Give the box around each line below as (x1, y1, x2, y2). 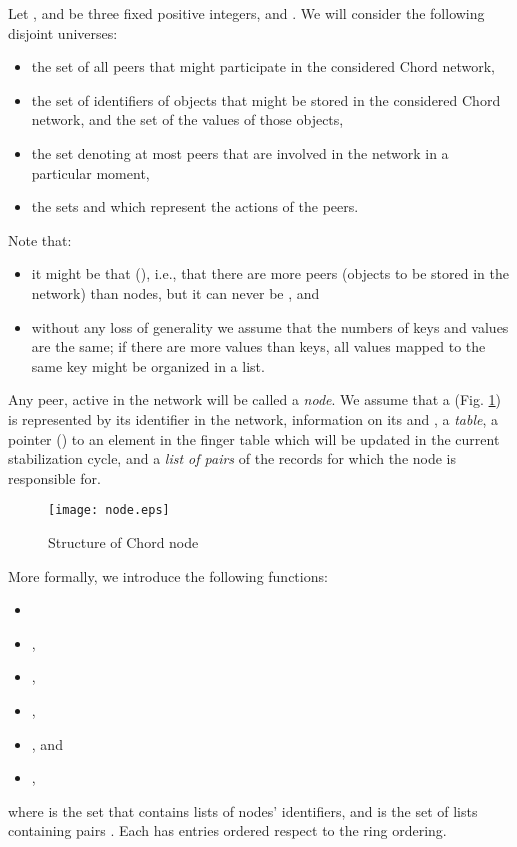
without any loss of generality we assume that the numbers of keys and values (31, 316, 509, 337)
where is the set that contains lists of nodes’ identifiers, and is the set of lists (8, 800, 478, 821)
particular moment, (31, 162, 150, 183)
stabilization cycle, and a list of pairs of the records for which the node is (8, 448, 457, 469)
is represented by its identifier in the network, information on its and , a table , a (8, 408, 499, 429)
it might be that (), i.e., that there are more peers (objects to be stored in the (31, 263, 509, 284)
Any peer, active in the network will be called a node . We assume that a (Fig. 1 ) (8, 389, 502, 410)
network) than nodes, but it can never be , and (31, 282, 320, 303)
